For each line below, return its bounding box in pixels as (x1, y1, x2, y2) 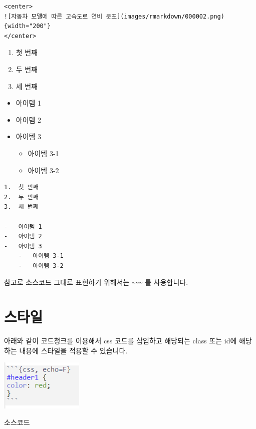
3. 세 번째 (4, 203, 39, 211)
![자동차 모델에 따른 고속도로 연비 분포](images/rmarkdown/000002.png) (4, 13, 224, 20)
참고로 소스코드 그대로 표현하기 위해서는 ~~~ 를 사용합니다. (4, 277, 188, 287)
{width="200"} (4, 23, 51, 30)
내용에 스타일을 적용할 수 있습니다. (19, 345, 128, 355)
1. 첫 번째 (4, 184, 39, 191)
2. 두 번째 (4, 193, 39, 201)
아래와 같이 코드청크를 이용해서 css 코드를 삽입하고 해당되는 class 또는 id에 (4, 335, 237, 346)
